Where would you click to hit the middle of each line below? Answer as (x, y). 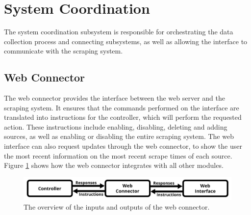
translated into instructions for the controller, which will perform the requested (123, 117)
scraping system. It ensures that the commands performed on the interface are (122, 107)
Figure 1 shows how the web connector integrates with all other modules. (114, 165)
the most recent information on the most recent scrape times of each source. (118, 155)
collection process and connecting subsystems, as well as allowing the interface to (126, 41)
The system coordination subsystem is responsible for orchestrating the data (119, 32)
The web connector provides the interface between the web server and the (115, 98)
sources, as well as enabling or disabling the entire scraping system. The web (119, 136)
